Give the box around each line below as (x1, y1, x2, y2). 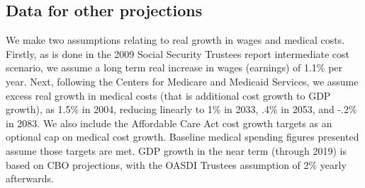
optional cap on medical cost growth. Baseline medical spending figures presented (6, 129, 359, 144)
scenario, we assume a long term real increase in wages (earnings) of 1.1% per (6, 60, 343, 75)
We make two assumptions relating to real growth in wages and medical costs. (6, 33, 345, 47)
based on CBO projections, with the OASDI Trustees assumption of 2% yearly (6, 157, 347, 172)
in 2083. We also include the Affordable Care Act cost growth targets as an (6, 115, 332, 130)
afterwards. (6, 171, 54, 186)
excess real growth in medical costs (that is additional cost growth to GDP (6, 88, 331, 102)
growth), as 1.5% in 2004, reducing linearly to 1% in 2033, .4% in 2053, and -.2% (6, 102, 357, 117)
